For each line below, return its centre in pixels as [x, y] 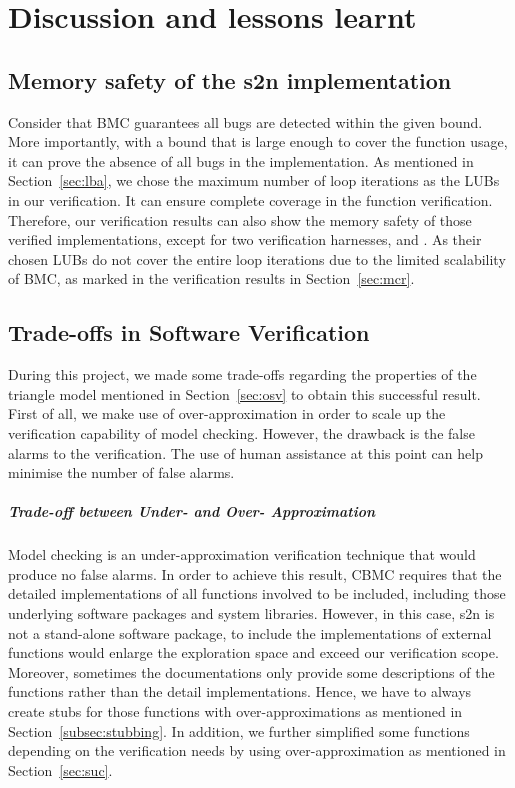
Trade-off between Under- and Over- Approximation [192, 511]
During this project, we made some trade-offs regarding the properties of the [242, 374]
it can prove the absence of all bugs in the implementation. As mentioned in [241, 160]
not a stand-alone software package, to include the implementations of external [250, 632]
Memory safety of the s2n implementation [230, 79]
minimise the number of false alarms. [121, 472]
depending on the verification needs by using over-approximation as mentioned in [257, 750]
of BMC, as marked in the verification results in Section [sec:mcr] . [211, 278]
